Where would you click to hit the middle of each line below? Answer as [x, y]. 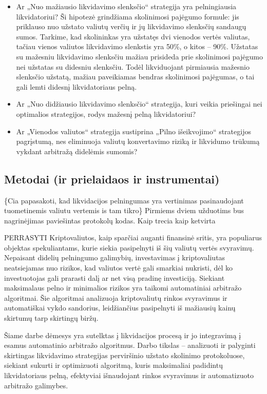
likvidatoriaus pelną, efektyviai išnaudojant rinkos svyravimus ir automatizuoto [129, 375]
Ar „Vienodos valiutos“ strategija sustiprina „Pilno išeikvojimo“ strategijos [133, 131]
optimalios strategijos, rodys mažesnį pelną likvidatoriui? [106, 113]
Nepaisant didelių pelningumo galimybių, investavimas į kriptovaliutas [115, 257]
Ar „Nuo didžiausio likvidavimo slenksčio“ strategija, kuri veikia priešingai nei [139, 104]
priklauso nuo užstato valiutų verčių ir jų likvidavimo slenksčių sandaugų [131, 26]
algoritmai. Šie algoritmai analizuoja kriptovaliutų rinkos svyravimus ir [116, 297]
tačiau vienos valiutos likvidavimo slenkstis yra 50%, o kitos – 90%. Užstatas [137, 46]
